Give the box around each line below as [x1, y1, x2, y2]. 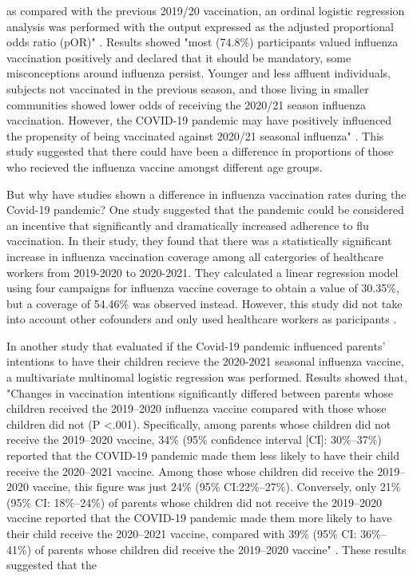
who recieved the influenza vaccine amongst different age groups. [6, 158, 323, 175]
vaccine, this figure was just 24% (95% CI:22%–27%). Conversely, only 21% [32, 478, 401, 495]
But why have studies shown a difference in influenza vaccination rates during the [6, 185, 407, 202]
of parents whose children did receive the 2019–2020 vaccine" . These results [34, 540, 407, 557]
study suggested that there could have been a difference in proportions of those [6, 143, 394, 160]
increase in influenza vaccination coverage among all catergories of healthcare [6, 247, 384, 264]
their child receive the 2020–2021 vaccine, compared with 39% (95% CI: [6, 525, 357, 541]
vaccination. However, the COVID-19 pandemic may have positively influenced [6, 112, 392, 129]
